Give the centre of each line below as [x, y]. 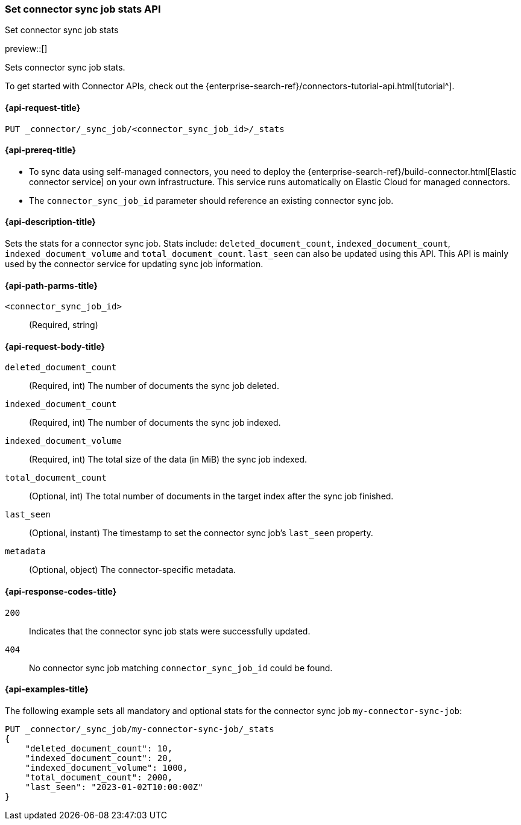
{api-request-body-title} [55, 346]
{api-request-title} [43, 107]
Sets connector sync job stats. [65, 68]
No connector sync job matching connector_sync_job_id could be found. [181, 668]
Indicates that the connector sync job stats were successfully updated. [170, 631]
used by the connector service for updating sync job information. [134, 264]
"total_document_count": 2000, [99, 777]
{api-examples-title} [47, 689]
